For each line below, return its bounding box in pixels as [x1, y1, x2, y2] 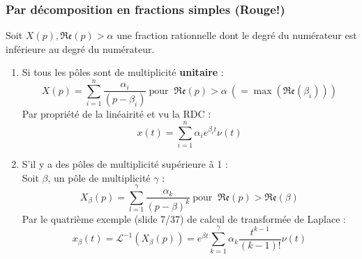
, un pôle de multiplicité [47, 170, 151, 185]
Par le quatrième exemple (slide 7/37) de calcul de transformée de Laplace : [22, 211, 346, 226]
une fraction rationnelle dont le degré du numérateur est [116, 28, 357, 42]
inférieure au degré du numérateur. [6, 41, 155, 56]
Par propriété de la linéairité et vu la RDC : [22, 107, 211, 121]
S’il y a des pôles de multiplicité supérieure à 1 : [22, 156, 228, 171]
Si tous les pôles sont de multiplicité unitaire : [22, 65, 224, 79]
